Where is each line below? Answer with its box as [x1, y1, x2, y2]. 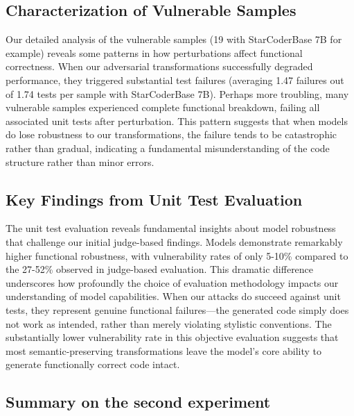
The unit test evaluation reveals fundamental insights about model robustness [6, 221, 336, 235]
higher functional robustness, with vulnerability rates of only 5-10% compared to [6, 248, 348, 263]
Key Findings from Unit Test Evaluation [6, 188, 303, 210]
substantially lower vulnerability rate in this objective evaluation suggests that [6, 330, 339, 344]
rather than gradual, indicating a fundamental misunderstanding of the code [6, 140, 330, 155]
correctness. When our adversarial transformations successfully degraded [6, 59, 313, 74]
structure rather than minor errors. [6, 154, 154, 169]
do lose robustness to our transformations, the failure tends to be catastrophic [6, 127, 337, 142]
